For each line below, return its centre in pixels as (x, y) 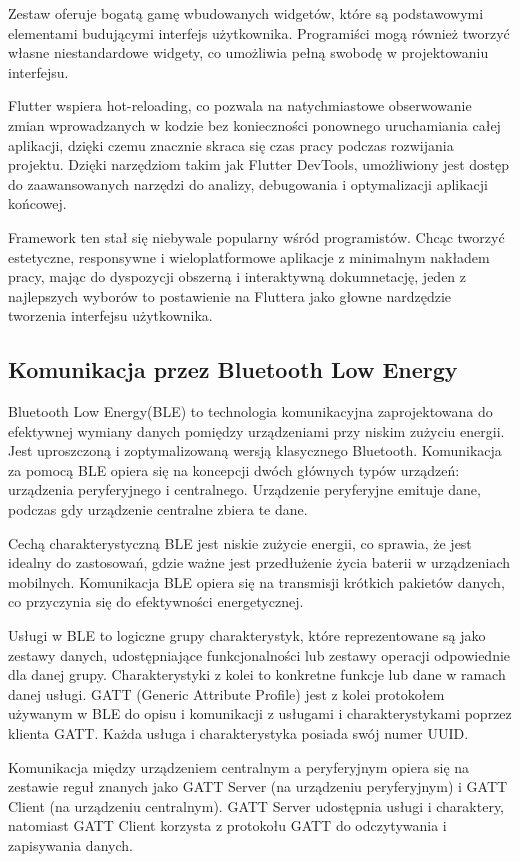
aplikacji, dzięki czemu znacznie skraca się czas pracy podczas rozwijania (231, 144)
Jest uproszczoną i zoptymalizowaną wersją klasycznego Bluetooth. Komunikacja (255, 450)
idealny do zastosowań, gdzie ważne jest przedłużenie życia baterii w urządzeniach (259, 562)
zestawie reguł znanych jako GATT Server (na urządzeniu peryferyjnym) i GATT (258, 786)
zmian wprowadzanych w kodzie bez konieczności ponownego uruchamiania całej (254, 124)
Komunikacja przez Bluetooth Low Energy (233, 369)
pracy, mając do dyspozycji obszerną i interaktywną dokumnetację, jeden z (237, 276)
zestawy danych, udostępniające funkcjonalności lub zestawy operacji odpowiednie (259, 654)
